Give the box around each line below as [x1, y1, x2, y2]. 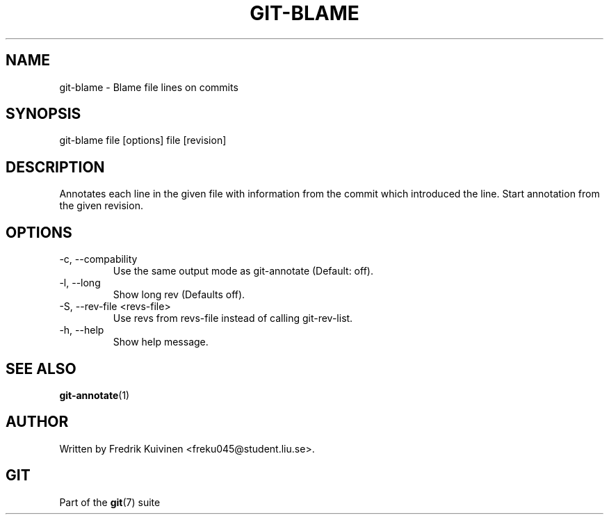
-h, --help [59, 324, 104, 336]
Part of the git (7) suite [59, 496, 161, 508]
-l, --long [59, 277, 101, 289]
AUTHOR [6, 413, 69, 431]
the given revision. [59, 200, 143, 212]
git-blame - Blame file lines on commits [59, 81, 238, 93]
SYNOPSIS [6, 105, 81, 123]
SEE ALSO [6, 359, 76, 377]
